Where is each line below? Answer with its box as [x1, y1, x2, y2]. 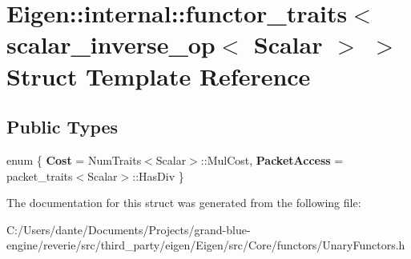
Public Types [6, 114, 119, 139]
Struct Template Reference [6, 59, 311, 92]
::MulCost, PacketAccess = [200, 151, 344, 168]
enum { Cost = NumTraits [6, 151, 142, 168]
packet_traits [6, 167, 73, 184]
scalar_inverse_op [6, 28, 216, 61]
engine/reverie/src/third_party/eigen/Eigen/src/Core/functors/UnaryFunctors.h [6, 237, 405, 253]
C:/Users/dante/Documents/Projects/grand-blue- [6, 221, 251, 237]
